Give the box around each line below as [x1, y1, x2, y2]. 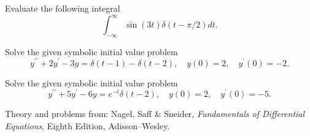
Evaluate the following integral [5, 2, 120, 14]
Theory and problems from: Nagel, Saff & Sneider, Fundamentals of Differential [5, 107, 305, 120]
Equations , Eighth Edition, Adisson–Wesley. [5, 119, 170, 132]
